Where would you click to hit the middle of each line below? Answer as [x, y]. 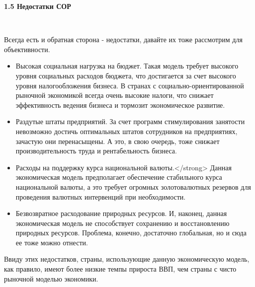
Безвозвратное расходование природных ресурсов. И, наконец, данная [121, 213]
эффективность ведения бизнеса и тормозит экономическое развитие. [120, 105]
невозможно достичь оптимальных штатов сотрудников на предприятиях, [127, 131]
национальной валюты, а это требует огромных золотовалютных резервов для [133, 186]
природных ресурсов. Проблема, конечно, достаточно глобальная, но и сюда [131, 233]
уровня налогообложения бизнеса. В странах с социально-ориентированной [130, 85]
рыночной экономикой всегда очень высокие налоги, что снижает [115, 95]
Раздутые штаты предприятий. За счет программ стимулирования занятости [130, 121]
